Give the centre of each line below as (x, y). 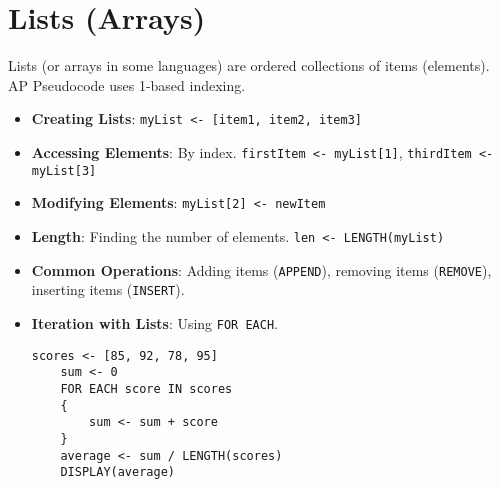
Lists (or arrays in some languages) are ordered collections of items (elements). (249, 65)
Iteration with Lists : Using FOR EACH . (154, 322)
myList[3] (64, 170)
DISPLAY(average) (117, 472)
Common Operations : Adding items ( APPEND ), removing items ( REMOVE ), (261, 269)
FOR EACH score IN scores (146, 388)
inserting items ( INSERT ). (108, 289)
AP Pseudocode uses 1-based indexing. (127, 84)
